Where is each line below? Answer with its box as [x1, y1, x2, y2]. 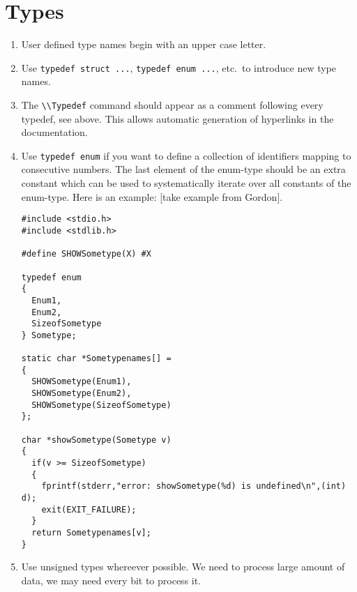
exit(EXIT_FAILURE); [41, 504, 137, 515]
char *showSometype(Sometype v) [21, 434, 172, 445]
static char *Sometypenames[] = [21, 354, 172, 364]
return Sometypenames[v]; [31, 527, 151, 538]
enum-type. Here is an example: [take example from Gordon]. [21, 189, 283, 204]
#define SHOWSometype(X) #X [21, 249, 151, 259]
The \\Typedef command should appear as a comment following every [21, 97, 324, 112]
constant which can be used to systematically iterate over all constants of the [21, 176, 351, 190]
